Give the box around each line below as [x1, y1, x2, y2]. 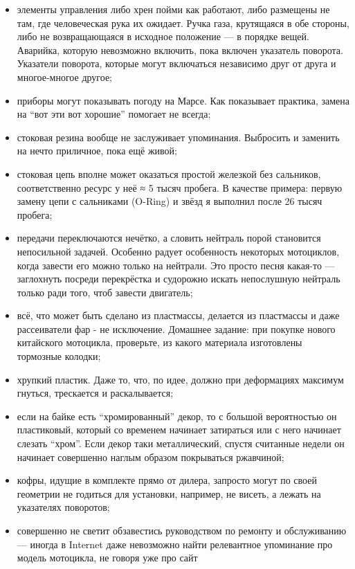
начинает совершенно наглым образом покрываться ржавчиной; [17, 449, 284, 464]
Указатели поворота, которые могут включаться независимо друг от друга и [17, 56, 336, 71]
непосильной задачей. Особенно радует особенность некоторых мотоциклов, [17, 244, 340, 258]
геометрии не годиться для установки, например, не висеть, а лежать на [17, 486, 321, 500]
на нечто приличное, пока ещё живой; [17, 143, 177, 158]
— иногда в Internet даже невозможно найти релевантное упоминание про [17, 536, 333, 551]
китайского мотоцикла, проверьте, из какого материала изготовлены [17, 335, 302, 350]
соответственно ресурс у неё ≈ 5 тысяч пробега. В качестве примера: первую [17, 180, 343, 195]
